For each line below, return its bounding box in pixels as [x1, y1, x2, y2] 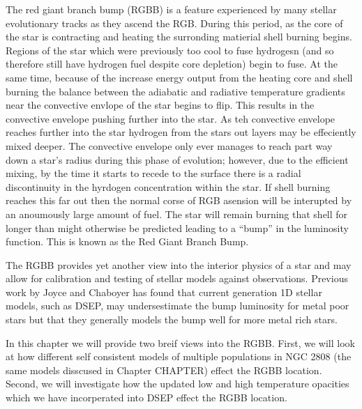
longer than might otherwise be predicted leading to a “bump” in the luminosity [6, 220, 349, 235]
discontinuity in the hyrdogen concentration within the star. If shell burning [6, 179, 331, 194]
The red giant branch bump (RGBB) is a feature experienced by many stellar [6, 2, 337, 16]
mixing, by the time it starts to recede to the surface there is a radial [6, 166, 301, 180]
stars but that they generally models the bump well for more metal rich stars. [6, 312, 338, 327]
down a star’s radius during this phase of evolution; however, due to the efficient [6, 152, 349, 167]
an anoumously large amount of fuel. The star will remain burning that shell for [6, 206, 348, 221]
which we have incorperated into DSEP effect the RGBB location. [6, 390, 287, 405]
